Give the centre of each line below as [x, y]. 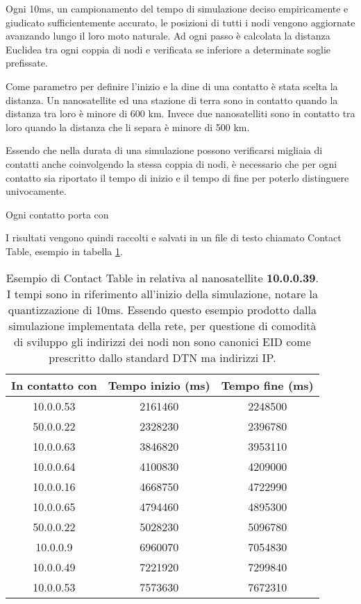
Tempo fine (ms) [267, 385]
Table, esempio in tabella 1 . [64, 251]
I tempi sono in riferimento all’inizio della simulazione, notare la [162, 293]
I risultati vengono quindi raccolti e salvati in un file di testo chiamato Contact [174, 238]
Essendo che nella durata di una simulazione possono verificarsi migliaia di [164, 150]
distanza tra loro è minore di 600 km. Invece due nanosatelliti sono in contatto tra [180, 113]
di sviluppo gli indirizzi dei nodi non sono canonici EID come [162, 341]
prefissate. [27, 63]
